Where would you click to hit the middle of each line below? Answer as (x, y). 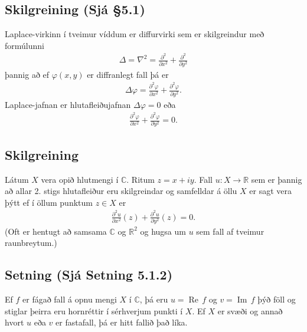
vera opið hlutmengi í (80, 179)
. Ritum (141, 179)
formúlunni (25, 45)
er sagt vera (270, 191)
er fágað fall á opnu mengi (70, 299)
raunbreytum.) (31, 243)
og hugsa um (163, 231)
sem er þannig (277, 179)
